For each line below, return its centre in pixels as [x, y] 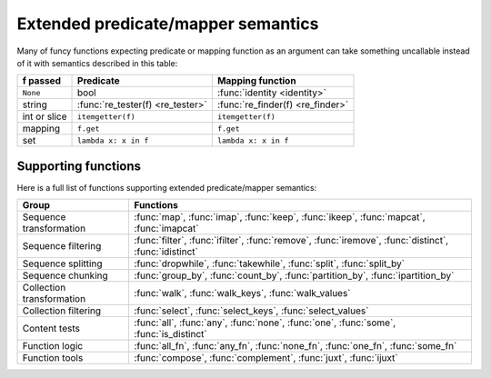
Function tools [53, 358]
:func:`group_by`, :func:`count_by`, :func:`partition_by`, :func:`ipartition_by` [294, 275]
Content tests [51, 329]
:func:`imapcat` [166, 229]
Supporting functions [79, 166]
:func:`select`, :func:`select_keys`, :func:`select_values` [251, 311]
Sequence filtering [62, 246]
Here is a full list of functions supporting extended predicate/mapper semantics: [167, 187]
